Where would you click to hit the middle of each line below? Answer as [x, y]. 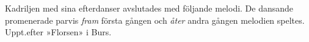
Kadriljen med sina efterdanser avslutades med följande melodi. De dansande [149, 8]
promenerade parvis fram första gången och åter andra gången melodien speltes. [155, 20]
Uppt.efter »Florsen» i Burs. [58, 32]
